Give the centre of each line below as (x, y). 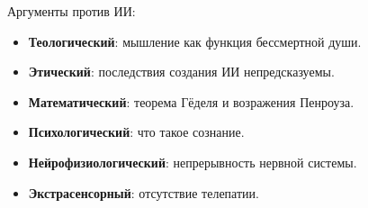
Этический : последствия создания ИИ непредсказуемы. (181, 72)
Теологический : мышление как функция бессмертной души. (195, 41)
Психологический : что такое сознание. (136, 132)
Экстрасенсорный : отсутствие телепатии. (144, 192)
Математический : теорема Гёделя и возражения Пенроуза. (191, 101)
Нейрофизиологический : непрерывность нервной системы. (193, 162)
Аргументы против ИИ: (72, 11)
